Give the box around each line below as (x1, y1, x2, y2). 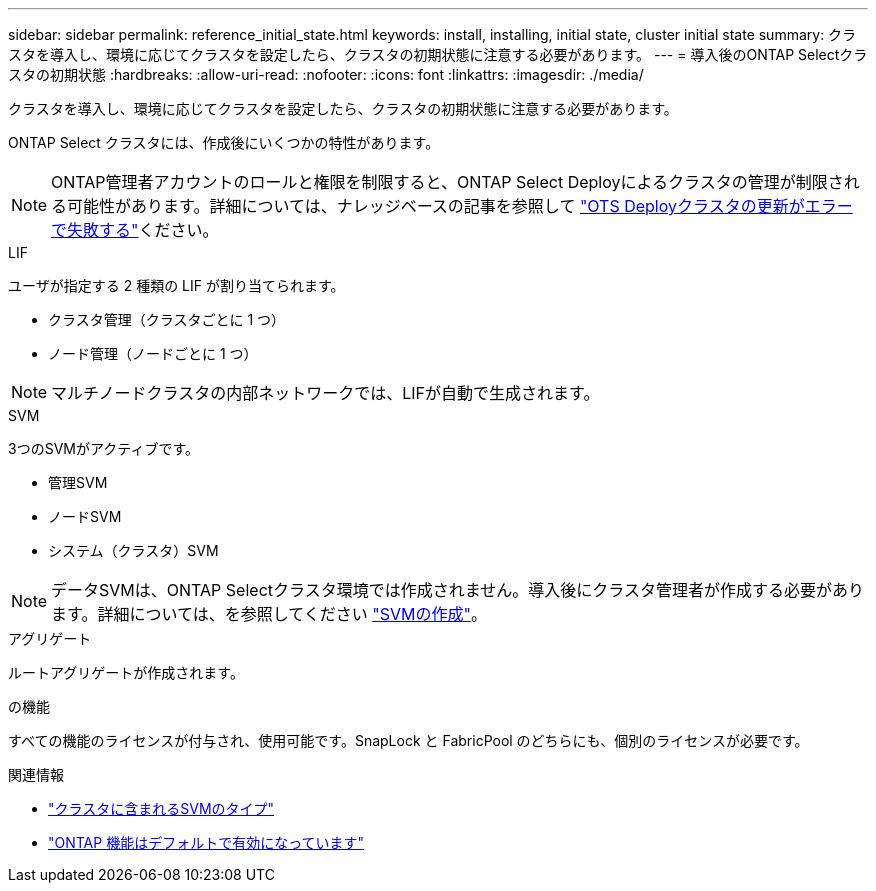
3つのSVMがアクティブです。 (8, 440, 199, 457)
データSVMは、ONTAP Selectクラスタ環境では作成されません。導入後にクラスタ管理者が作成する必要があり (51, 580, 864, 600)
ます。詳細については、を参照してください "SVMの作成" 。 (51, 604, 487, 624)
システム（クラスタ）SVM (48, 542, 219, 559)
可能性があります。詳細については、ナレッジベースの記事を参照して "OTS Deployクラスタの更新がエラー (67, 196, 853, 216)
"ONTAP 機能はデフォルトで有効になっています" (48, 834, 364, 851)
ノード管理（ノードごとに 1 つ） (48, 345, 258, 362)
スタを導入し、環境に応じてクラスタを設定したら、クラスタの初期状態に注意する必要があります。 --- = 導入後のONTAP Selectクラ (8, 46, 868, 63)
